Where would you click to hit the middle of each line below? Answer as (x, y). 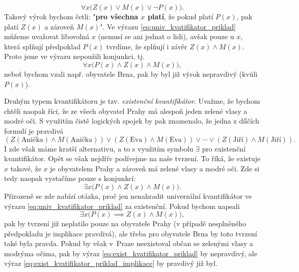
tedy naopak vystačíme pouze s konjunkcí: (70, 178)
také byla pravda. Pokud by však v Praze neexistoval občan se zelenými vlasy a (129, 243)
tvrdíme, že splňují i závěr (147, 46)
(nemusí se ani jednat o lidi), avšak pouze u (166, 36)
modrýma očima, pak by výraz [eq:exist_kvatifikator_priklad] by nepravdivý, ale (131, 253)
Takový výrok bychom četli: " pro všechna (71, 16)
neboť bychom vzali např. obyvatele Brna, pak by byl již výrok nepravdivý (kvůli (131, 73)
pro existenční (224, 148)
